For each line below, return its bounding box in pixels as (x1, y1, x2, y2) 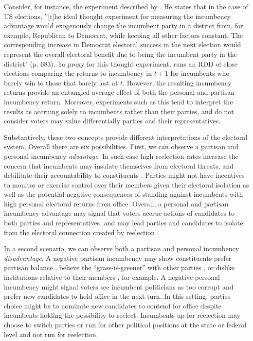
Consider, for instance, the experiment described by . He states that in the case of (4, 1, 248, 11)
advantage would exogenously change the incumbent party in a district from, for (4, 20, 243, 31)
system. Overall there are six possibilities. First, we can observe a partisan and (4, 141, 239, 152)
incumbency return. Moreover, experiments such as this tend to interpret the (4, 96, 233, 106)
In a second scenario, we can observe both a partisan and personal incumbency (4, 243, 239, 254)
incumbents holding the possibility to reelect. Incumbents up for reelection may (4, 310, 241, 320)
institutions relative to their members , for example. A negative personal (4, 272, 220, 282)
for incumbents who (170, 68, 230, 78)
